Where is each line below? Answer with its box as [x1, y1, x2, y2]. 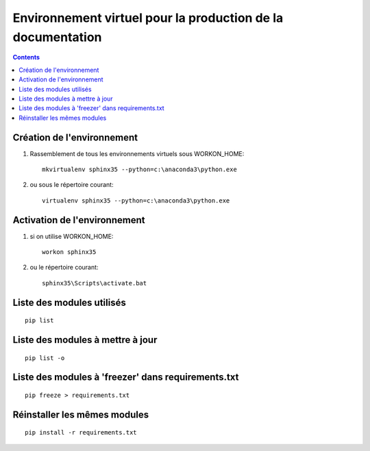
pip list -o [25, 354, 65, 362]
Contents [12, 53, 40, 62]
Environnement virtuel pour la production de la [12, 10, 284, 25]
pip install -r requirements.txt [25, 428, 137, 437]
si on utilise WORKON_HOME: [29, 232, 114, 240]
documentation [12, 29, 102, 44]
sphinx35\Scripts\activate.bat [42, 279, 147, 287]
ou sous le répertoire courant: [29, 181, 114, 189]
